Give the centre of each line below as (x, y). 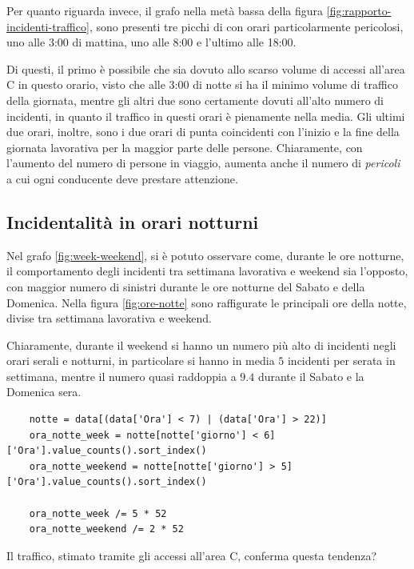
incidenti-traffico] (48, 26)
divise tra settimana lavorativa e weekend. (109, 318)
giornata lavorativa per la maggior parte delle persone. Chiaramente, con (185, 147)
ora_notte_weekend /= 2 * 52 (106, 529)
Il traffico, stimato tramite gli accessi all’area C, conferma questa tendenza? (192, 555)
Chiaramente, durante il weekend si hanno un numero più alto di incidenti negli (201, 345)
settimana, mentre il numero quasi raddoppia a (121, 376)
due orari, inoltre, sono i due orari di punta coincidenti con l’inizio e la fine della (203, 132)
